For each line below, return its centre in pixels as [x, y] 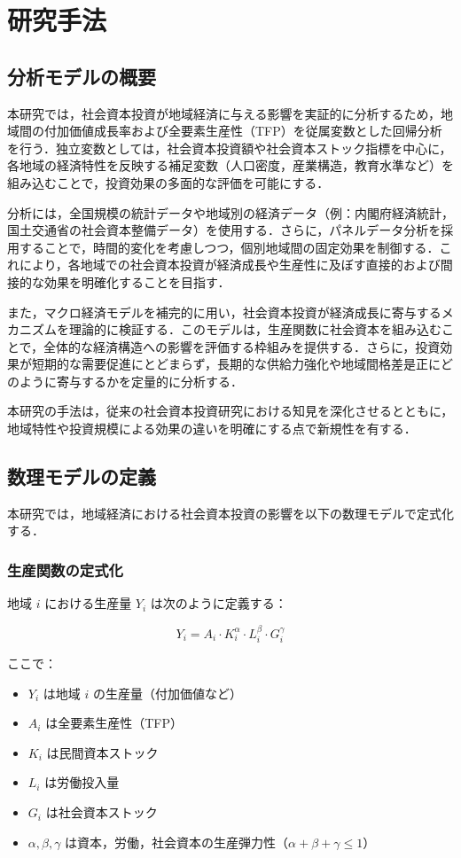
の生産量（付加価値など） [167, 693]
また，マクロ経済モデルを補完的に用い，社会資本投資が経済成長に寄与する [224, 312]
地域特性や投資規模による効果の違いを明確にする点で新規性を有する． [212, 429]
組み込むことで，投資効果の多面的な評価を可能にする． [168, 182]
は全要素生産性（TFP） [114, 723]
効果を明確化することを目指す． [137, 281]
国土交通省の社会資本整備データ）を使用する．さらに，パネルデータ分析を [224, 230]
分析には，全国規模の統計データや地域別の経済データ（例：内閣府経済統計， [230, 212]
